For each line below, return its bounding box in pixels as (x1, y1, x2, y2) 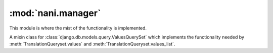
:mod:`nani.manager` (9, 7, 101, 18)
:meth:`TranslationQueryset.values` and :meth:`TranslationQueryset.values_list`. (9, 41, 175, 47)
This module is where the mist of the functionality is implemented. (9, 25, 147, 31)
